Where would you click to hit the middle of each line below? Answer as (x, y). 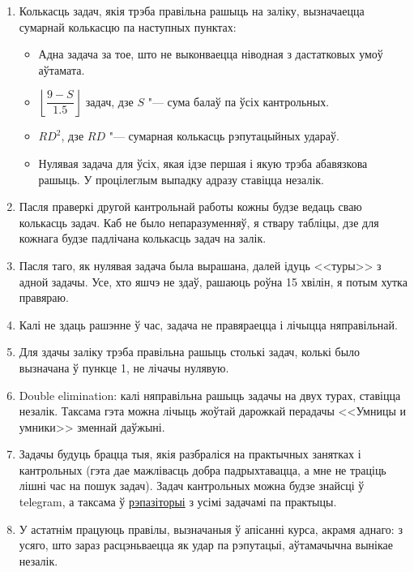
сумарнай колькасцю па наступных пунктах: (128, 26)
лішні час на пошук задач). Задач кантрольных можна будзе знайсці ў (192, 486)
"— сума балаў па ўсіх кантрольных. (239, 101)
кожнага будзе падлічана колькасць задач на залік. (143, 238)
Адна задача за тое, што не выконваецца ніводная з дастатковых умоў (211, 54)
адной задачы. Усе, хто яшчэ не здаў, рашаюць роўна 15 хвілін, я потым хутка (213, 281)
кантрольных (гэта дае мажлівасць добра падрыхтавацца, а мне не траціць (203, 469)
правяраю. (44, 297)
